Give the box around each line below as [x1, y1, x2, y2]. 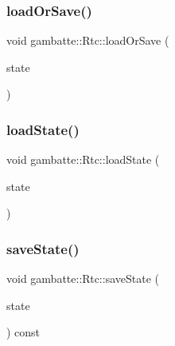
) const [6, 324, 41, 340]
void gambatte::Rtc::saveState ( [6, 270, 159, 287]
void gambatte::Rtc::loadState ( [6, 151, 160, 168]
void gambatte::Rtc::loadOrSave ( [6, 32, 169, 49]
